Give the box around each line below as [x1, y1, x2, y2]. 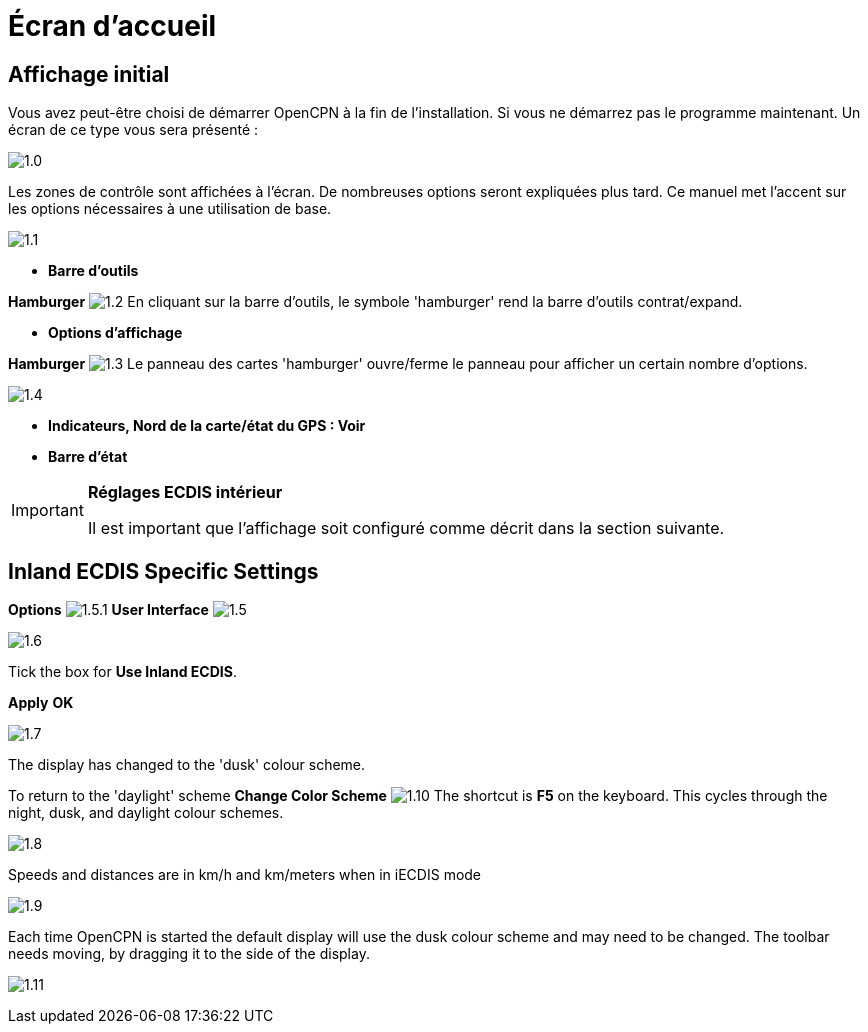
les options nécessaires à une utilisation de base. [8, 200, 332, 218]
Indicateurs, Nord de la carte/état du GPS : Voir [48, 417, 366, 435]
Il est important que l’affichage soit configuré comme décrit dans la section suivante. [87, 518, 725, 539]
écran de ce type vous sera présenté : [8, 121, 259, 139]
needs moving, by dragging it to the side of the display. [8, 945, 370, 963]
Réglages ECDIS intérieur [87, 482, 283, 503]
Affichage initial [8, 61, 170, 87]
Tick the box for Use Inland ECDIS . [8, 663, 237, 681]
